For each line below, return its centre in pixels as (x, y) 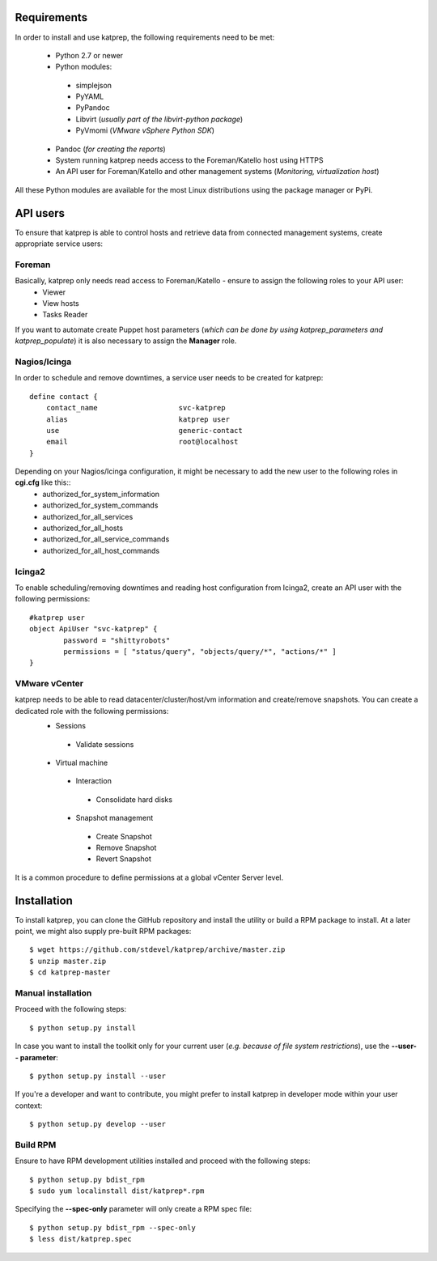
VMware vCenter (49, 684)
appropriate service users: (59, 244)
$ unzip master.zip (68, 961)
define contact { (64, 396)
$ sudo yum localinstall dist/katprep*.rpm (117, 1191)
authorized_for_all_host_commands (101, 550)
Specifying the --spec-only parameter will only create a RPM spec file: (134, 1209)
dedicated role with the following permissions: (92, 711)
